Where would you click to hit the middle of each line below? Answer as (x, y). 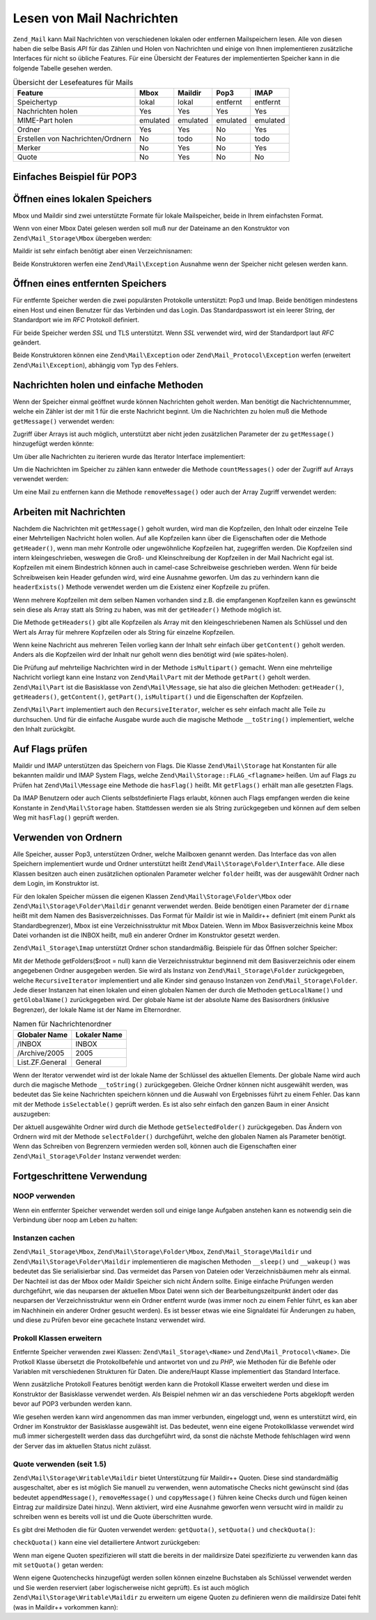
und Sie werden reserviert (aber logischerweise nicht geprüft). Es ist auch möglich (131, 1587)
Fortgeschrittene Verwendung (80, 1176)
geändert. (27, 342)
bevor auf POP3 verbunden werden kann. (72, 1404)
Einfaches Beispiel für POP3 (75, 177)
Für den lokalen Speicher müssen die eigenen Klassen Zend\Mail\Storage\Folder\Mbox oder (152, 896)
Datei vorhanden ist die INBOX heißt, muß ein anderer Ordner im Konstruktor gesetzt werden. (147, 935)
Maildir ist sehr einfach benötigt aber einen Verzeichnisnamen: (103, 251)
